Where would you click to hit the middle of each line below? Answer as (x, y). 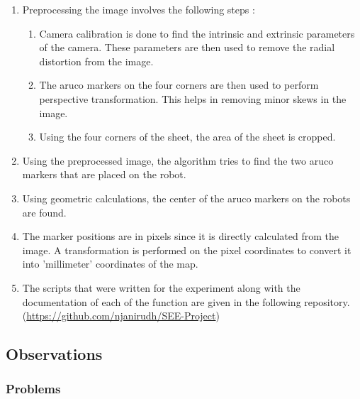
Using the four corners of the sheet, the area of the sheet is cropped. (187, 137)
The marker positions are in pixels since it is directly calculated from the (181, 236)
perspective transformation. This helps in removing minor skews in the (193, 98)
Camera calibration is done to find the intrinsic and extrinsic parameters (197, 33)
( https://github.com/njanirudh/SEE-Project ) (121, 316)
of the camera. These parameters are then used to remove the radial (187, 47)
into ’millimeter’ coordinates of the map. (110, 264)
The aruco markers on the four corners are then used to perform (179, 85)
